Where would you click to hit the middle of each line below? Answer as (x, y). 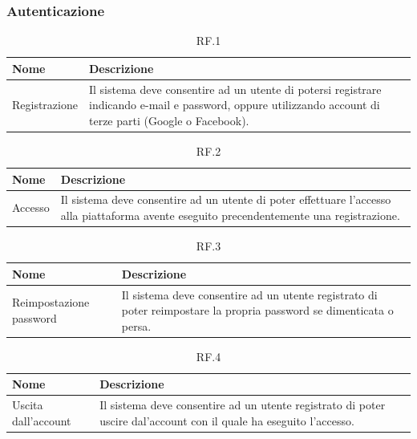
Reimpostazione (51, 302)
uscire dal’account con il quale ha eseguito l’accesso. (227, 420)
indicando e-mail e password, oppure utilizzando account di (234, 105)
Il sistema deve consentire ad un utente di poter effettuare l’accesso (226, 199)
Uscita (28, 405)
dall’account (42, 420)
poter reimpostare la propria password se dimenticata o (257, 310)
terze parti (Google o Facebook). (169, 120)
